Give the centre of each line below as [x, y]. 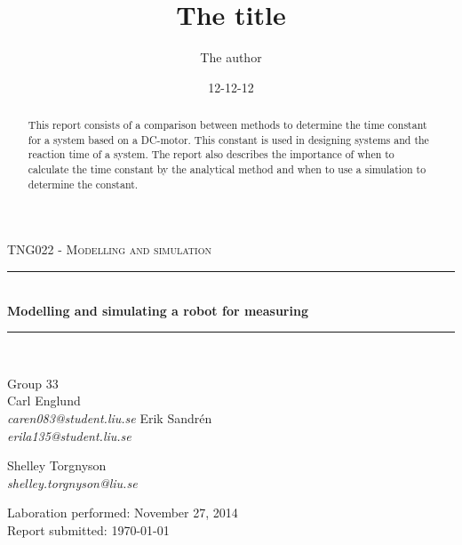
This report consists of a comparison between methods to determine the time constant [227, 125]
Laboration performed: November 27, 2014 [123, 513]
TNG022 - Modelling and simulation [109, 249]
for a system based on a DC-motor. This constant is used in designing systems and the [228, 139]
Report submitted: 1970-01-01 [88, 529]
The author [231, 57]
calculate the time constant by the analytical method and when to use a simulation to [227, 169]
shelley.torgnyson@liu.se [72, 482]
